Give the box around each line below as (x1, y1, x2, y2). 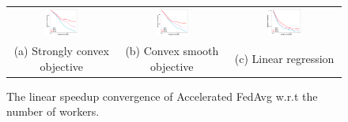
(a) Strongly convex (13, 43, 109, 59)
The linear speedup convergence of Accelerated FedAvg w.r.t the (6, 87, 318, 104)
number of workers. (6, 103, 100, 120)
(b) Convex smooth (125, 43, 219, 59)
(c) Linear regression (234, 50, 335, 66)
